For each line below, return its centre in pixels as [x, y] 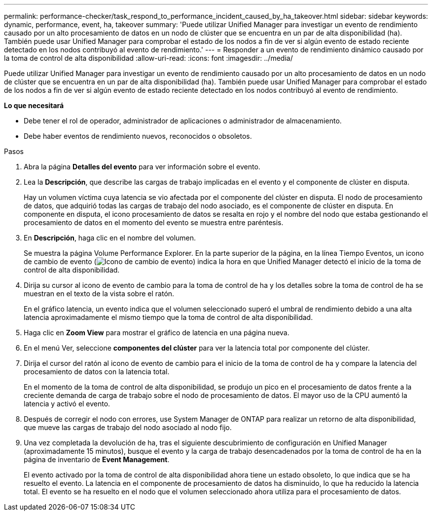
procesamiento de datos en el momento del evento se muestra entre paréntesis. [154, 222]
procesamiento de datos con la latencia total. [97, 372]
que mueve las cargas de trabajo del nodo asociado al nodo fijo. [128, 427]
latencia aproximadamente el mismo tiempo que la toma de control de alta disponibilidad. [168, 317]
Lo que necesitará [34, 105]
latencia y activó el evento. [67, 404]
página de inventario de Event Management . [97, 459]
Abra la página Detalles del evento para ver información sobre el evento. [142, 167]
